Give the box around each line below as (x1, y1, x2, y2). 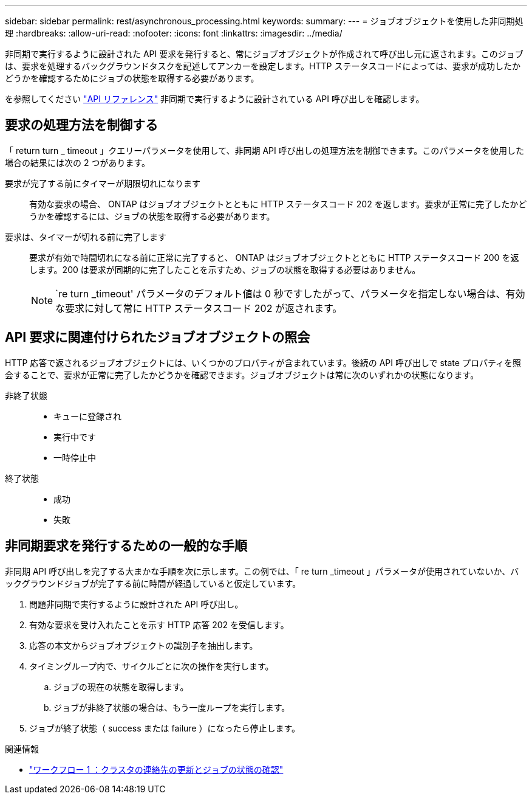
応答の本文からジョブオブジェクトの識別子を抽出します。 (29, 640, 258, 651)
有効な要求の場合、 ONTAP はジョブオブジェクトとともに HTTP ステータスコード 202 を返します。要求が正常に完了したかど (29, 198, 527, 209)
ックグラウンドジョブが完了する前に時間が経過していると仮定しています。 (5, 578, 301, 589)
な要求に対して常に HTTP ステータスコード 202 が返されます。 (55, 302, 343, 314)
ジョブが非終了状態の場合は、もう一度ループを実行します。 (53, 702, 290, 713)
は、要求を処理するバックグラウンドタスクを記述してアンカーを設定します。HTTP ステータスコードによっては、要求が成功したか (5, 61, 521, 71)
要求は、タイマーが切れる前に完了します (5, 231, 166, 242)
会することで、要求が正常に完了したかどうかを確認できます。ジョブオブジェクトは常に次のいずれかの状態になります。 (5, 369, 479, 380)
